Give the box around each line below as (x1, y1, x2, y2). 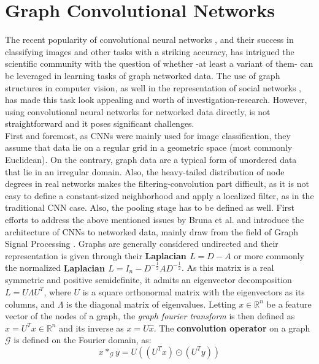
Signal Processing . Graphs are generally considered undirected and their (5, 237, 279, 250)
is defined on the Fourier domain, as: (13, 333, 152, 346)
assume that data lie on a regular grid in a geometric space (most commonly (5, 141, 293, 154)
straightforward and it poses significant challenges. (5, 117, 194, 130)
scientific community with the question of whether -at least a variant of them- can (5, 57, 313, 70)
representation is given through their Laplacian (5, 249, 186, 262)
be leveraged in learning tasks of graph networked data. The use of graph (5, 69, 280, 82)
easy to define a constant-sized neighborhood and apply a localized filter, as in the (5, 189, 314, 202)
